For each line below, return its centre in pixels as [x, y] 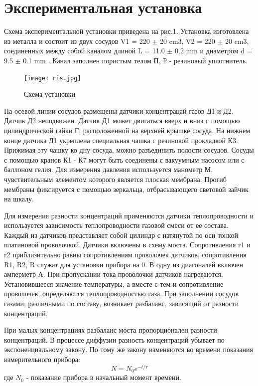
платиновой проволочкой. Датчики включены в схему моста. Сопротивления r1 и [127, 245]
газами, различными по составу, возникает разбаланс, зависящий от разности [122, 303]
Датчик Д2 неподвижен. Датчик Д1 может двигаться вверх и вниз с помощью [122, 120]
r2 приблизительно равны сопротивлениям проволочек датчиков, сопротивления [125, 255]
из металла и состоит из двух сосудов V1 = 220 [77, 41]
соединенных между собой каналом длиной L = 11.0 [84, 51]
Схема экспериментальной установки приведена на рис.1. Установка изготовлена [127, 31]
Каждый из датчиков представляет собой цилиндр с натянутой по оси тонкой [121, 235]
